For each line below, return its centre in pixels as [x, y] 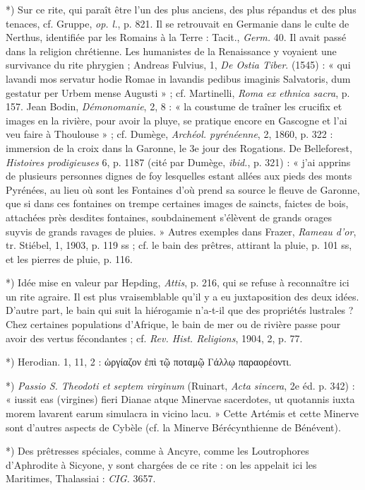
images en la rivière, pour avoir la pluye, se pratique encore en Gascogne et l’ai [176, 120]
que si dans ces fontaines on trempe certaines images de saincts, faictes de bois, [177, 203]
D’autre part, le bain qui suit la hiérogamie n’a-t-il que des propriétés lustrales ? [180, 310]
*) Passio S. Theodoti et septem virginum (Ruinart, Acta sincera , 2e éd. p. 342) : [180, 385]
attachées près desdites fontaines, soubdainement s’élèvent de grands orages [169, 217]
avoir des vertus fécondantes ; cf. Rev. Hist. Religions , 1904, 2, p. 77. [154, 338]
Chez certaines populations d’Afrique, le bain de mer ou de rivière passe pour [173, 324]
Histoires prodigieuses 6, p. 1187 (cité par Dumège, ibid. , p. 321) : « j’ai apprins [178, 162]
